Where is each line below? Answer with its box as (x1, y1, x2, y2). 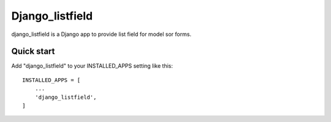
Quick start (11, 46, 55, 57)
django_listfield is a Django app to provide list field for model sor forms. (11, 30, 192, 38)
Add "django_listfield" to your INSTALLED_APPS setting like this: (11, 62, 173, 70)
